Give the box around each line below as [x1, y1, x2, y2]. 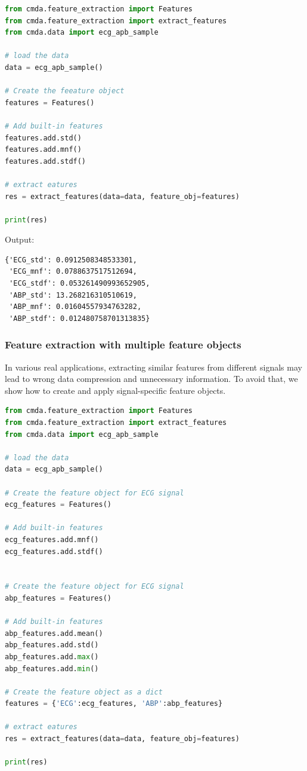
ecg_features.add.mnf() [5, 535, 99, 544]
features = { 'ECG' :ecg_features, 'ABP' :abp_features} [5, 699, 223, 708]
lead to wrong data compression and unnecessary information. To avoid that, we [5, 372, 298, 385]
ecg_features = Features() [5, 500, 111, 509]
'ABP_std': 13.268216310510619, [9, 290, 137, 299]
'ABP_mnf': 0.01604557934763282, [9, 302, 142, 311]
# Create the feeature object [5, 87, 125, 96]
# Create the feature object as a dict [5, 687, 163, 696]
